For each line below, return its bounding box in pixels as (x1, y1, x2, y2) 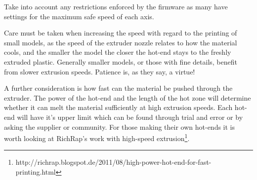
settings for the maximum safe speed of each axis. (4, 11, 154, 21)
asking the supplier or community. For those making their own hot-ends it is (4, 121, 235, 132)
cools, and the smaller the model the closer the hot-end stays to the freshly (4, 47, 231, 57)
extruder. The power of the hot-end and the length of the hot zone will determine (4, 92, 251, 103)
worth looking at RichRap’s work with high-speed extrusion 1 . (4, 132, 190, 143)
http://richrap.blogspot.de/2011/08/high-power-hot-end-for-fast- (15, 157, 212, 167)
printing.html (15, 166, 56, 177)
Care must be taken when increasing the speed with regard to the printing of (4, 28, 237, 38)
